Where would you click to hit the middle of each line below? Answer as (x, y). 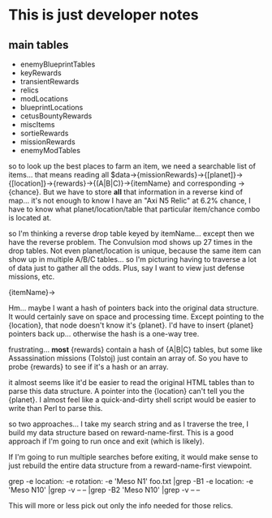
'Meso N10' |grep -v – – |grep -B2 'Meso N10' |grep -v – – (104, 490)
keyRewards (41, 73)
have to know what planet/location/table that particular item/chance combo (134, 209)
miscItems (37, 124)
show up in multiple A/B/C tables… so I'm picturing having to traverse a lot (133, 259)
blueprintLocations (52, 107)
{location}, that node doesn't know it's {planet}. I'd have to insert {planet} (131, 325)
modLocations (44, 98)
